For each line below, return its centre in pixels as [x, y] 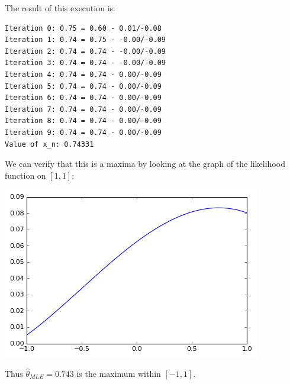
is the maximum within [119, 373]
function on [25, 175]
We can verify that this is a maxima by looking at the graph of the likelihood [145, 164]
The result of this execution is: [60, 8]
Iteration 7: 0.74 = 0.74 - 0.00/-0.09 [83, 109]
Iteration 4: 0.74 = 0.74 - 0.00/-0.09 [83, 74]
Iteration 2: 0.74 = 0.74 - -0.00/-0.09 [86, 51]
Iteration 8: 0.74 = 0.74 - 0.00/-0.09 [83, 121]
